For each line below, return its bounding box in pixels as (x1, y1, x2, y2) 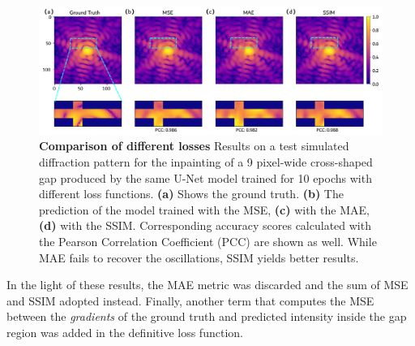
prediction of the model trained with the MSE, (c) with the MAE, (39, 201, 370, 218)
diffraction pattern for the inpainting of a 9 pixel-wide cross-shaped (39, 153, 373, 170)
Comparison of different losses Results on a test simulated (39, 137, 349, 154)
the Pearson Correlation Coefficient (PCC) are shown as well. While (39, 232, 377, 249)
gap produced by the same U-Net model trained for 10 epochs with (39, 169, 372, 186)
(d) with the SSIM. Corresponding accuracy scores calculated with (39, 217, 371, 234)
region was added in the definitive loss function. (6, 323, 243, 340)
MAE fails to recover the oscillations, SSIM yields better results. (39, 249, 359, 266)
